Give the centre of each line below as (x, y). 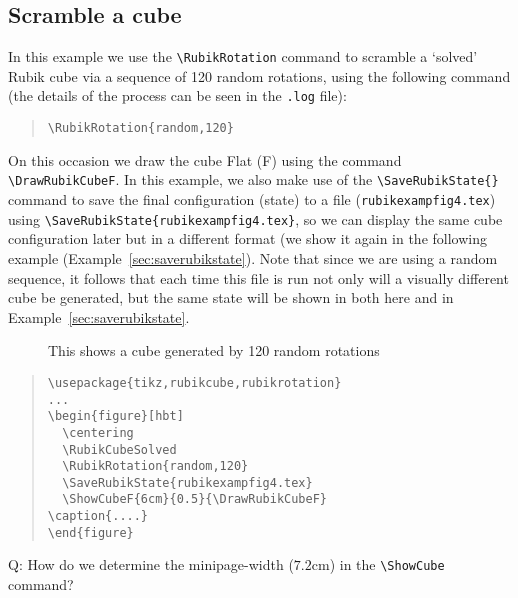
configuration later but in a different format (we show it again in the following (247, 238)
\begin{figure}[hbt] (115, 416)
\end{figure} (90, 532)
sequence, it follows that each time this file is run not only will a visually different (258, 277)
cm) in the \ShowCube (378, 564)
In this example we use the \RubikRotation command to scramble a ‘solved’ (243, 56)
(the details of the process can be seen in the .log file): (177, 95)
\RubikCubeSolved (119, 449)
